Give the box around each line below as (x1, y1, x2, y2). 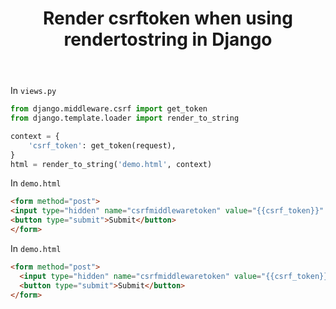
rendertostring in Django (63, 28, 273, 51)
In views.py (10, 85, 57, 97)
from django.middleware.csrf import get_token (10, 104, 208, 114)
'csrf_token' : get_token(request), (28, 140, 177, 151)
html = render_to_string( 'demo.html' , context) (10, 159, 213, 169)
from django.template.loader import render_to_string (10, 113, 240, 124)
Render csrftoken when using (43, 7, 293, 30)
